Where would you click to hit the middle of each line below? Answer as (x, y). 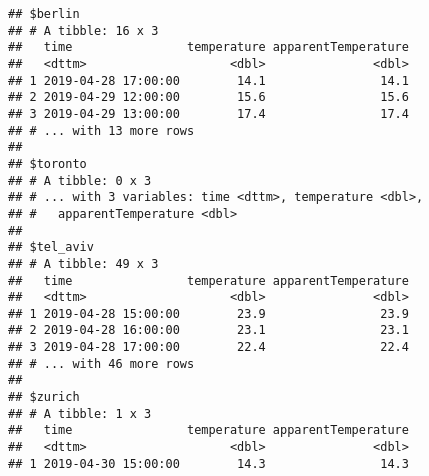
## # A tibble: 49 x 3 (83, 263)
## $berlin (44, 14)
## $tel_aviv (51, 247)
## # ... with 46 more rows (101, 363)
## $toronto (47, 163)
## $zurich (44, 397)
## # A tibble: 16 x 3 (83, 30)
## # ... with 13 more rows (101, 130)
